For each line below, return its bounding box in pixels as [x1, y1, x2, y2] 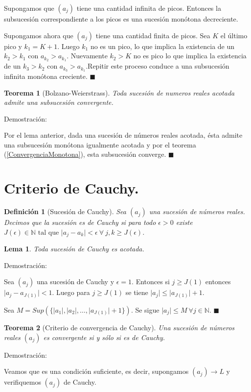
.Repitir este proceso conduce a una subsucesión [86, 61, 229, 71]
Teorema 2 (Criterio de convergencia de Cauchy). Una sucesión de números [4, 322, 235, 332]
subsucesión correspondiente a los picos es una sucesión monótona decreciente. [4, 14, 238, 24]
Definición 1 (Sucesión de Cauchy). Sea [4, 206, 126, 217]
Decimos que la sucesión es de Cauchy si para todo [4, 217, 156, 227]
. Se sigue [131, 304, 160, 315]
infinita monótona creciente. [4, 71, 88, 81]
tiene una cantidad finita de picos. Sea [95, 30, 210, 40]
